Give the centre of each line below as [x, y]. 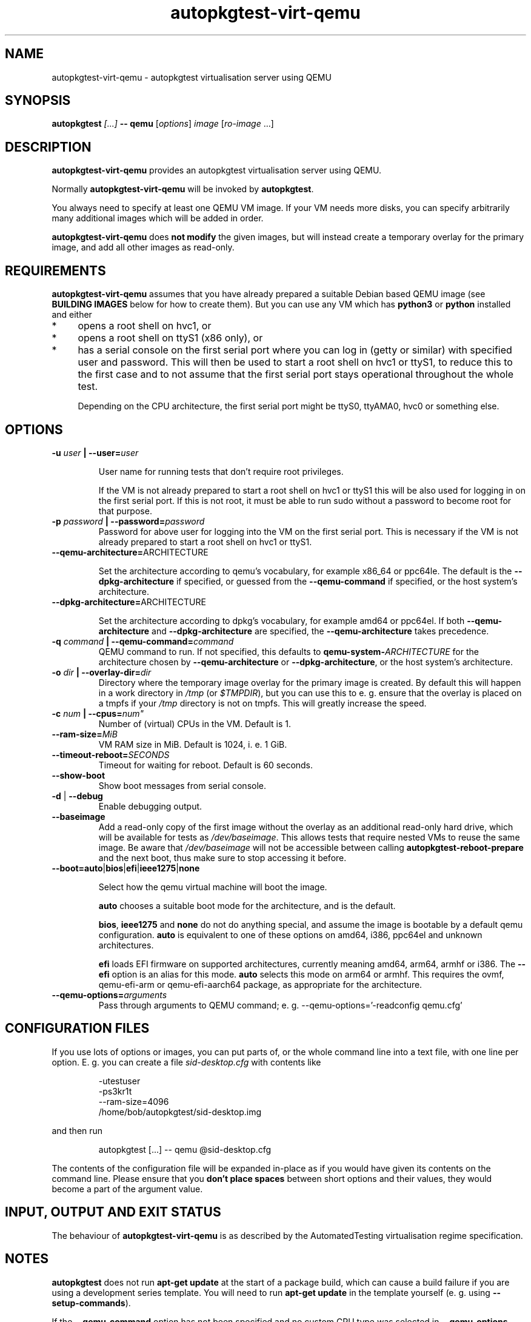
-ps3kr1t [115, 1091]
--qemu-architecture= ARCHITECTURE [130, 552]
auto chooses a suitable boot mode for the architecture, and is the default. [247, 905]
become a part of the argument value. [127, 1189]
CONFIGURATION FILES [77, 1028]
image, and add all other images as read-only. [143, 247]
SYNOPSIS [38, 101]
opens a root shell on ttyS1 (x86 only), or [170, 338]
